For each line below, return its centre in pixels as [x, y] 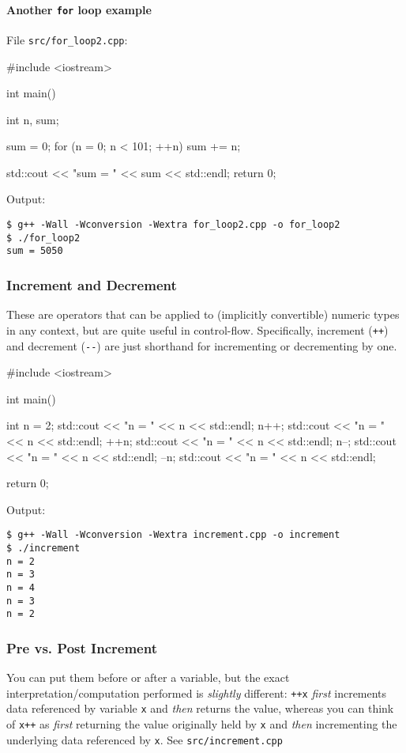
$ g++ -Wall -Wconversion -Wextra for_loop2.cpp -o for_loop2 [173, 225]
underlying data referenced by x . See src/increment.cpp [145, 739]
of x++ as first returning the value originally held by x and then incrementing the [202, 724]
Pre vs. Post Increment [82, 647]
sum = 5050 [35, 251]
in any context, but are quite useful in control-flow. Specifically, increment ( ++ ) [197, 329]
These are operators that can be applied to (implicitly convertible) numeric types [203, 314]
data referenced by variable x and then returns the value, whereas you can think [200, 708]
